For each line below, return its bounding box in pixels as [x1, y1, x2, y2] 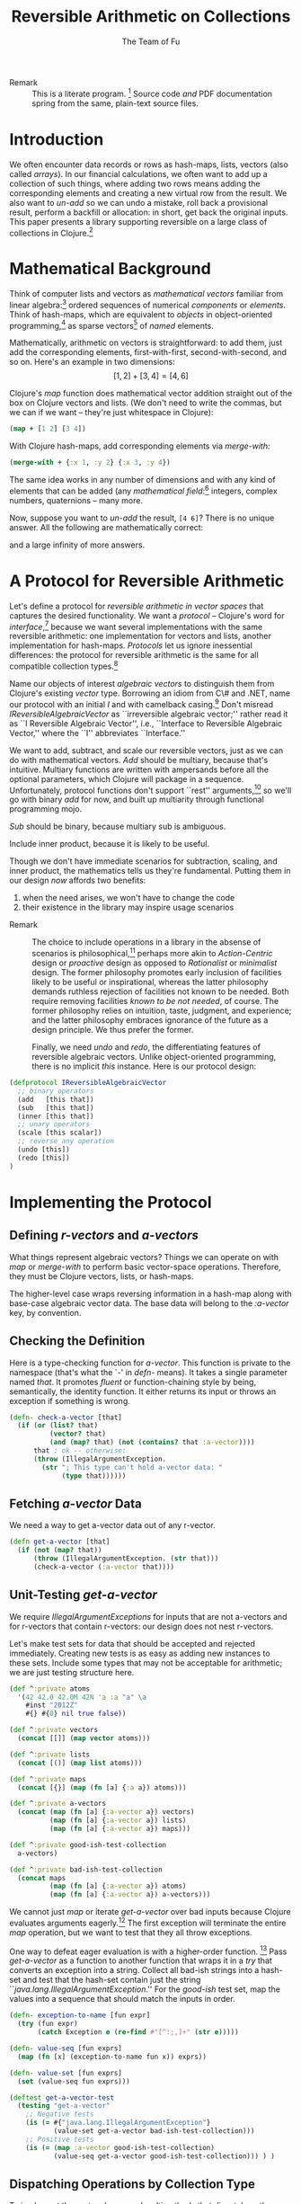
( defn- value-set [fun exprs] [9, 2068, 123, 2077]
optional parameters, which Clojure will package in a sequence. [9, 773, 244, 784]
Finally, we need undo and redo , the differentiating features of [31, 1042, 261, 1053]
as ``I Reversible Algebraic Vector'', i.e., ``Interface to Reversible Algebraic [9, 717, 283, 729]
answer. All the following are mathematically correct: [9, 521, 204, 532]
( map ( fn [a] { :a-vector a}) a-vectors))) [49, 1890, 211, 1899]
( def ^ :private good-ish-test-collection [9, 1840, 167, 1849]
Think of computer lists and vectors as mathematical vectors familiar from [9, 289, 284, 299]
